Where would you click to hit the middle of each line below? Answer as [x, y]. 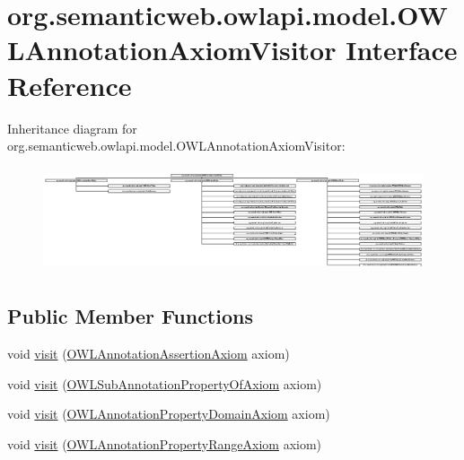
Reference [70, 85]
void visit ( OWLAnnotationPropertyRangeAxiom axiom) [165, 443]
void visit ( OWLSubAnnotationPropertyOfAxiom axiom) [165, 383]
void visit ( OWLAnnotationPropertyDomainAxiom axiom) [169, 414]
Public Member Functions [130, 316]
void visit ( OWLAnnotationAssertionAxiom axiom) [149, 354]
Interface [402, 50]
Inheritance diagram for [72, 128]
